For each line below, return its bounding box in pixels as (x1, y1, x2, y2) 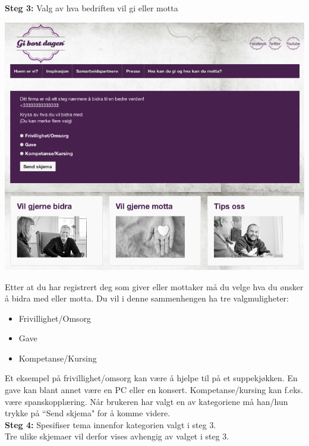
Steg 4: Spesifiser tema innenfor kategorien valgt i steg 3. (5, 418, 216, 431)
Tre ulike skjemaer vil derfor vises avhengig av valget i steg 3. (5, 430, 229, 442)
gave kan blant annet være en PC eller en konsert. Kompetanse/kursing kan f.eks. (5, 384, 303, 396)
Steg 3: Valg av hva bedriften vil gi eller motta (5, 2, 178, 14)
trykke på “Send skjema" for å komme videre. (5, 407, 171, 419)
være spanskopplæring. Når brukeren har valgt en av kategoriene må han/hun (5, 395, 288, 407)
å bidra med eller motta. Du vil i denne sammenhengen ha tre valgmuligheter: (5, 292, 289, 304)
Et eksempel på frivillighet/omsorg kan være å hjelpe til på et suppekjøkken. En (5, 372, 298, 384)
